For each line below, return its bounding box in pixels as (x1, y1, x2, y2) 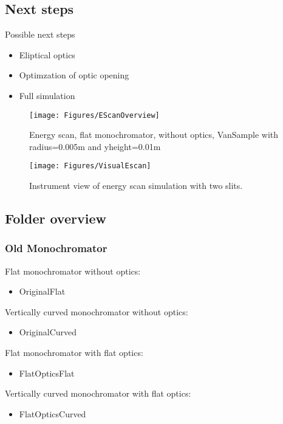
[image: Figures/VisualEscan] (29, 162, 151, 171)
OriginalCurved (19, 326, 77, 338)
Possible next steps (5, 28, 75, 41)
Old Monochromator (5, 241, 107, 256)
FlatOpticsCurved (19, 407, 86, 420)
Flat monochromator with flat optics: (5, 346, 143, 359)
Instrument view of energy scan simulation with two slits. (29, 179, 243, 192)
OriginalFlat (19, 285, 66, 298)
